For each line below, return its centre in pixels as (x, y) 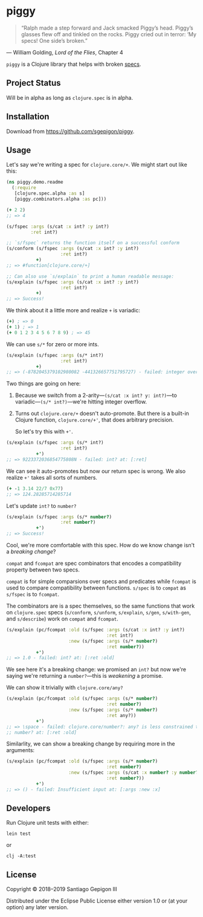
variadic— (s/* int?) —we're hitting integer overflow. (81, 402)
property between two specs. (43, 570)
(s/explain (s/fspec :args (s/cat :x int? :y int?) (72, 282)
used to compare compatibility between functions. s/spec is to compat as (96, 588)
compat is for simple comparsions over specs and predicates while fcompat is (101, 581)
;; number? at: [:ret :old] (42, 732)
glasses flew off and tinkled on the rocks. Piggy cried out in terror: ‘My (109, 34)
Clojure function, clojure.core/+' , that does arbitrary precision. (94, 420)
